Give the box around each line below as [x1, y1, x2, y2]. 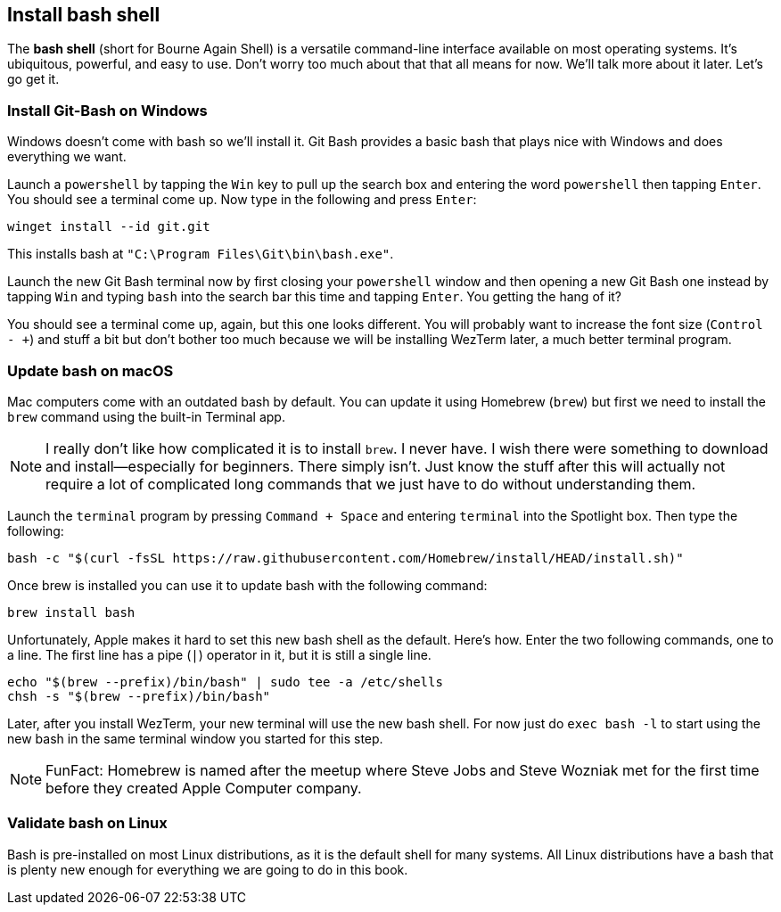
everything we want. [7, 149, 127, 165]
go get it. [7, 71, 60, 87]
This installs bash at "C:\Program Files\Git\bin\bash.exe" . [7, 246, 394, 262]
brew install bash [7, 604, 136, 620]
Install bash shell [7, 4, 160, 26]
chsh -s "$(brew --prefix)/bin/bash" [7, 688, 271, 703]
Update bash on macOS [7, 361, 174, 380]
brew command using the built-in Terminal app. [7, 408, 285, 424]
